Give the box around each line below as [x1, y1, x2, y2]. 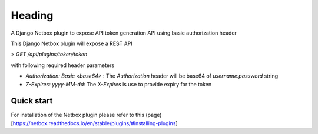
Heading [11, 9, 54, 22]
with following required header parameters [11, 62, 115, 69]
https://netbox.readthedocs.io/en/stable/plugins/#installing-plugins [12, 119, 176, 126]
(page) [145, 112, 162, 119]
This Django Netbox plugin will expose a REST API [11, 40, 132, 47]
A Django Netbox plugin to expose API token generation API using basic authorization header [11, 29, 237, 36]
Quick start [11, 96, 53, 106]
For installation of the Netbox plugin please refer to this [11, 112, 144, 119]
